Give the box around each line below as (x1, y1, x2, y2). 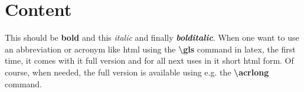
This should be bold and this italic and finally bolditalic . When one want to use (5, 31, 299, 44)
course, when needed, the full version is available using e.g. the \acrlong (5, 65, 269, 78)
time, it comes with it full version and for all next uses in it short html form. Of (5, 54, 294, 67)
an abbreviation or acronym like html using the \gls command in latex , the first (5, 42, 296, 55)
